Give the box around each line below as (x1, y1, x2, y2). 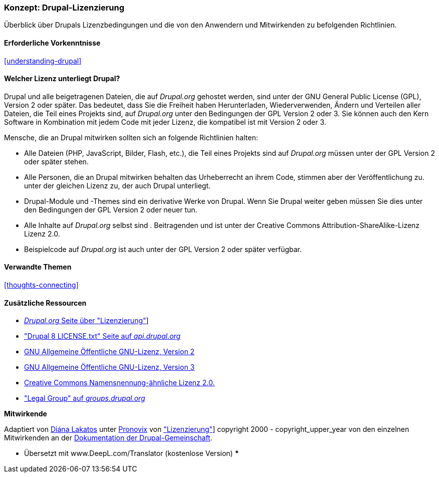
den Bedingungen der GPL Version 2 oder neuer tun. (24, 205, 197, 214)
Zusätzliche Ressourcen (4, 298, 87, 307)
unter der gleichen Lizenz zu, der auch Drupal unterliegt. (24, 181, 211, 190)
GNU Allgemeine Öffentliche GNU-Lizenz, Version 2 (24, 347, 195, 356)
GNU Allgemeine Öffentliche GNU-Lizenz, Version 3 (24, 363, 195, 372)
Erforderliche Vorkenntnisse (4, 38, 101, 47)
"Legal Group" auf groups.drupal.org (24, 394, 145, 403)
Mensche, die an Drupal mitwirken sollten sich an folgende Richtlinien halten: (4, 133, 258, 142)
